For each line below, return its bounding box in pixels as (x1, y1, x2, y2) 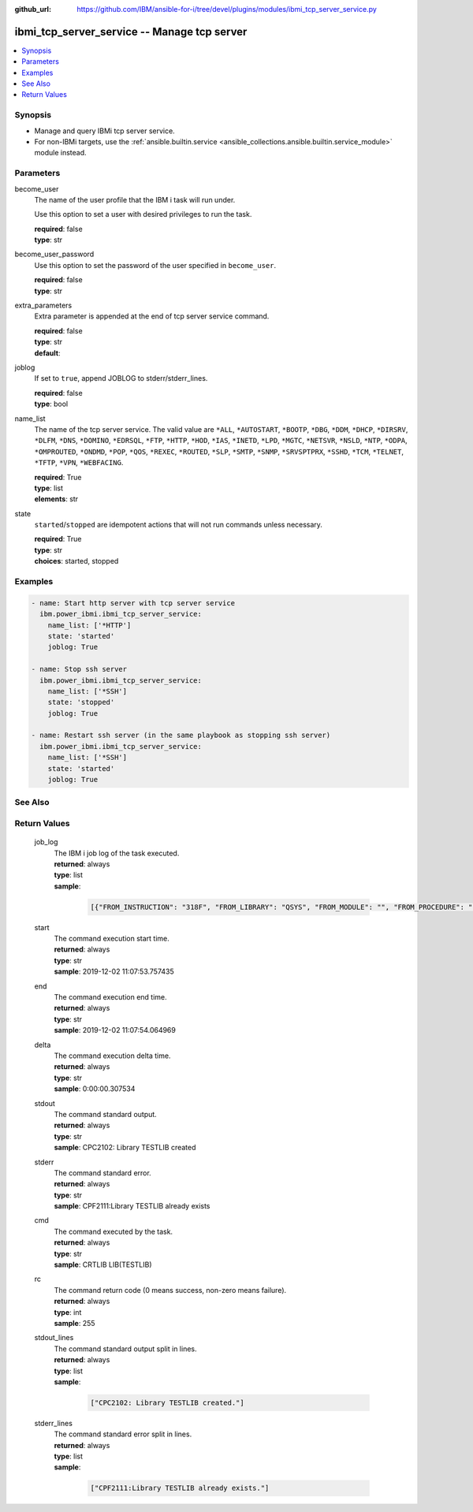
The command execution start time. (54, 934, 169, 944)
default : (34, 348, 61, 358)
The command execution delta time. (54, 1051, 171, 1060)
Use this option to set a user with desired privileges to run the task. (34, 210, 252, 219)
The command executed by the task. (54, 1227, 173, 1236)
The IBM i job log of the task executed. (54, 848, 180, 858)
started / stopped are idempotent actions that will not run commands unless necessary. (34, 520, 323, 530)
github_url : (14, 5, 51, 13)
